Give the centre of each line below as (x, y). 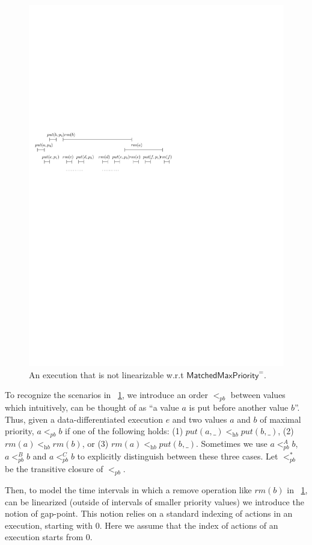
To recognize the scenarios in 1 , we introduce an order (106, 395)
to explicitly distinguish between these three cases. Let (178, 456)
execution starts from (44, 537)
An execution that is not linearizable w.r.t (106, 374)
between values (258, 395)
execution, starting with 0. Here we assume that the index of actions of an (142, 525)
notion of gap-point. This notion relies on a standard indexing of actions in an (149, 513)
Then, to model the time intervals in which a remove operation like (128, 490)
